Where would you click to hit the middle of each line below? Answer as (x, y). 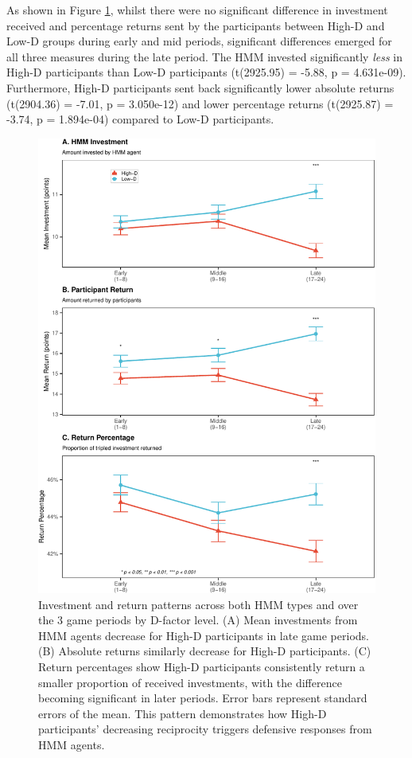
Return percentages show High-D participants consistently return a (202, 666)
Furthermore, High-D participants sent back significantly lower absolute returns (200, 87)
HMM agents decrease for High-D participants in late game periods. (204, 635)
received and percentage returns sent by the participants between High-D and (196, 25)
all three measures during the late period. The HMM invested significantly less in (204, 56)
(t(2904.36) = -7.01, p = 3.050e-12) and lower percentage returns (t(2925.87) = (200, 103)
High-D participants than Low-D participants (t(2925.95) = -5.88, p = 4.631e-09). (206, 72)
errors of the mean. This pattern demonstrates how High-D (183, 713)
